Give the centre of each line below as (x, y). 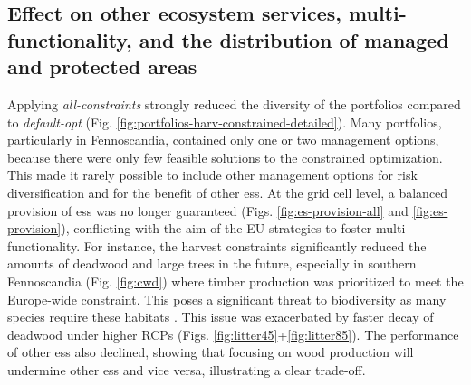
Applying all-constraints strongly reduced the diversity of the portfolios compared (234, 103)
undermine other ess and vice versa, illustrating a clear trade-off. (187, 369)
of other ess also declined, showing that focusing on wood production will (211, 352)
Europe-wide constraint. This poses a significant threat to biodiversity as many (227, 299)
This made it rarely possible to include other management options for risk (212, 175)
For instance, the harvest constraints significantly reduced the (255, 245)
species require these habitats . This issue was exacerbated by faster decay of (221, 317)
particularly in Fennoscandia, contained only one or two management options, (223, 140)
